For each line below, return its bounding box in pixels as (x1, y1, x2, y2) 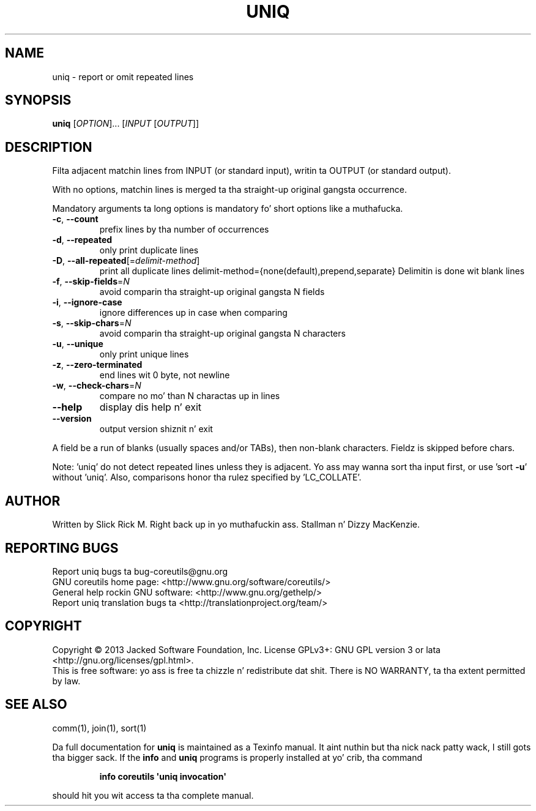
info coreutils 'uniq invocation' (99, 771, 226, 782)
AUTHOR (5, 493, 61, 509)
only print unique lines (99, 349, 189, 360)
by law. (52, 675, 81, 686)
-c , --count (52, 214, 99, 225)
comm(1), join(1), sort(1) (52, 722, 147, 733)
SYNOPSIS (5, 92, 72, 108)
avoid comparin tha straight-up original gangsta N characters (99, 328, 346, 339)
